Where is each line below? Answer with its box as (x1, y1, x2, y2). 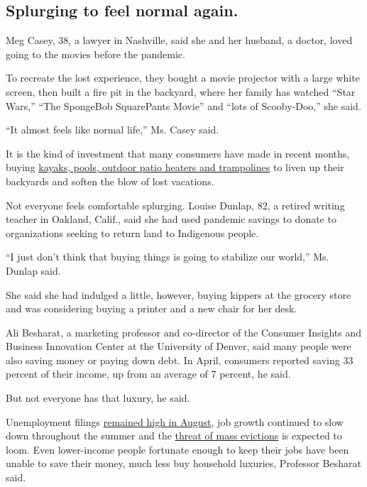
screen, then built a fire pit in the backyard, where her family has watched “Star (6, 84, 356, 99)
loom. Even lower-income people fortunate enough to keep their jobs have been (6, 442, 349, 456)
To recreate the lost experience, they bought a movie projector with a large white (6, 70, 360, 85)
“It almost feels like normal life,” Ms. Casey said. (6, 122, 219, 137)
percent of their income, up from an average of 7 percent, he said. (6, 366, 291, 381)
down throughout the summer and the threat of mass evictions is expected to (6, 428, 342, 443)
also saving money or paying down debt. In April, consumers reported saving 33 (6, 352, 354, 367)
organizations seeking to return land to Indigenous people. (6, 225, 259, 240)
